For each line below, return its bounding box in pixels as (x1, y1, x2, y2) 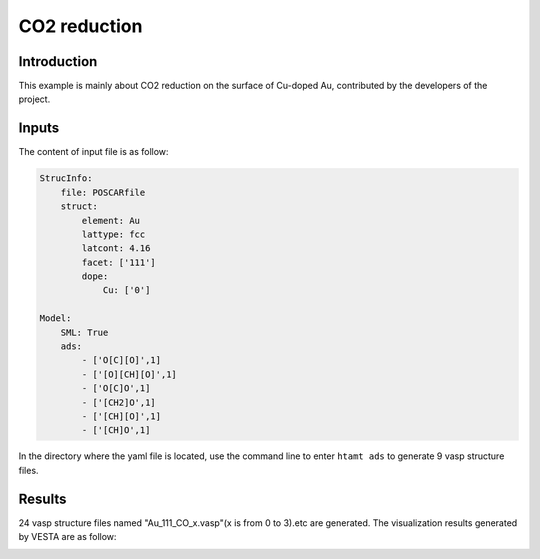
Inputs (18, 120, 60, 137)
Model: (39, 313, 72, 324)
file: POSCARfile (60, 186, 146, 198)
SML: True (60, 326, 109, 338)
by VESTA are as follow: (18, 531, 117, 543)
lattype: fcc (81, 228, 146, 240)
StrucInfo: (39, 173, 93, 184)
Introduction (18, 53, 98, 70)
